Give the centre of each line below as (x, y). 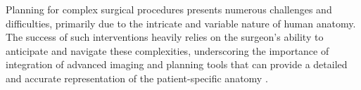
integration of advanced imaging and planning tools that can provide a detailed (177, 64)
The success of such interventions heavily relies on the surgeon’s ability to (165, 37)
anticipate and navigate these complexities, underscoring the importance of (167, 50)
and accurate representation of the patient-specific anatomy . (137, 78)
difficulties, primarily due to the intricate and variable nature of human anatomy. (181, 23)
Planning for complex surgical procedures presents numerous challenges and (169, 9)
